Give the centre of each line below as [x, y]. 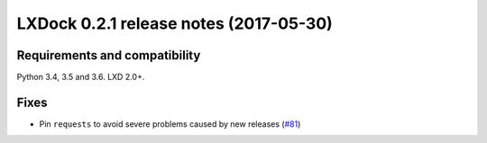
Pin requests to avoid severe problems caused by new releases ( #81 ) [170, 124]
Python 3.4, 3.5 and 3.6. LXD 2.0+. [81, 77]
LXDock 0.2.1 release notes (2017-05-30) [175, 23]
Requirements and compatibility [109, 55]
